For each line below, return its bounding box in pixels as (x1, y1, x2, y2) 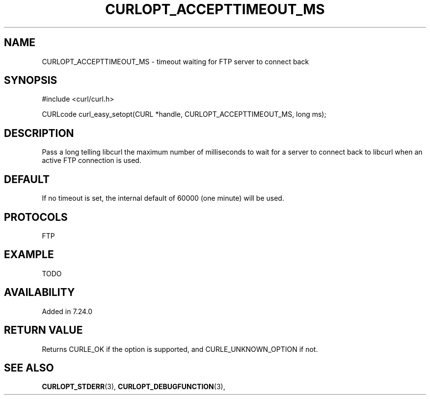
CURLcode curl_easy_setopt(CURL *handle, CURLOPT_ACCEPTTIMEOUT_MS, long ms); (42, 110, 326, 119)
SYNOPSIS (4, 74, 57, 87)
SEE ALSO (4, 361, 54, 374)
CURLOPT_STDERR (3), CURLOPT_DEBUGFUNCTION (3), (42, 382, 225, 391)
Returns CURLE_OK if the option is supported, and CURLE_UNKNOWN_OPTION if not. (42, 345, 318, 353)
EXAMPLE (4, 248, 54, 261)
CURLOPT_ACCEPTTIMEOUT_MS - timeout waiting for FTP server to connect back (42, 57, 309, 66)
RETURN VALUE (4, 324, 83, 337)
